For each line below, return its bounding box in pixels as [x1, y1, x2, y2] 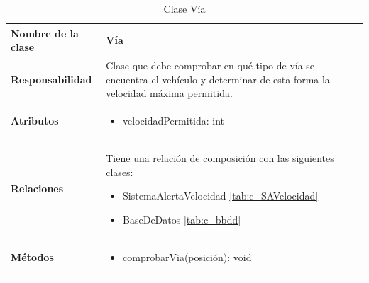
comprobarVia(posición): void [123, 249, 252, 264]
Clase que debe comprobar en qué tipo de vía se [106, 58, 315, 73]
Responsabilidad [11, 71, 92, 86]
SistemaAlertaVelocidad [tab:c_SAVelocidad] [123, 188, 319, 203]
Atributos [11, 113, 59, 128]
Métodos [11, 249, 54, 264]
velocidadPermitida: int [123, 113, 225, 128]
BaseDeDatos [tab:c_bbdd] [123, 212, 241, 226]
